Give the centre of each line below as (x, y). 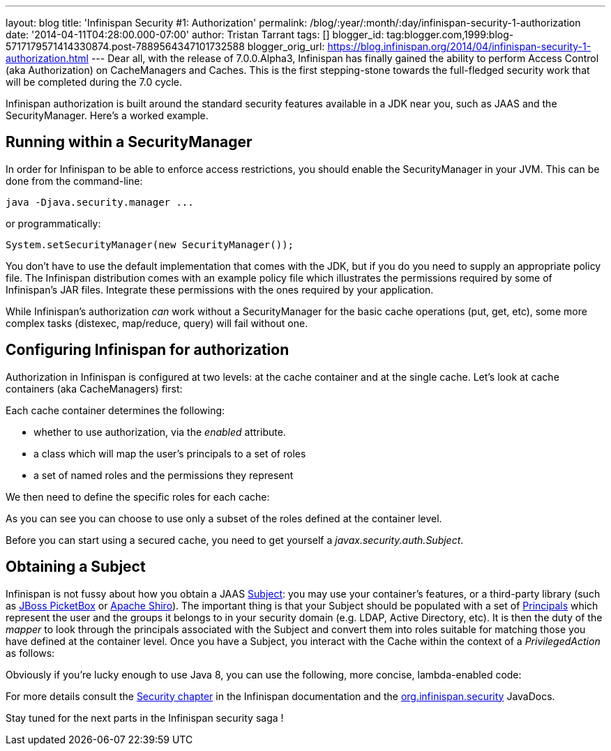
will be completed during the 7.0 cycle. (94, 82)
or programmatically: (53, 223)
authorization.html (47, 58)
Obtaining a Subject (76, 567)
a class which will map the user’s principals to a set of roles (170, 453)
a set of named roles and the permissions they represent (164, 475)
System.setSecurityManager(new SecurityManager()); (150, 244)
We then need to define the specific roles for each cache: (138, 496)
